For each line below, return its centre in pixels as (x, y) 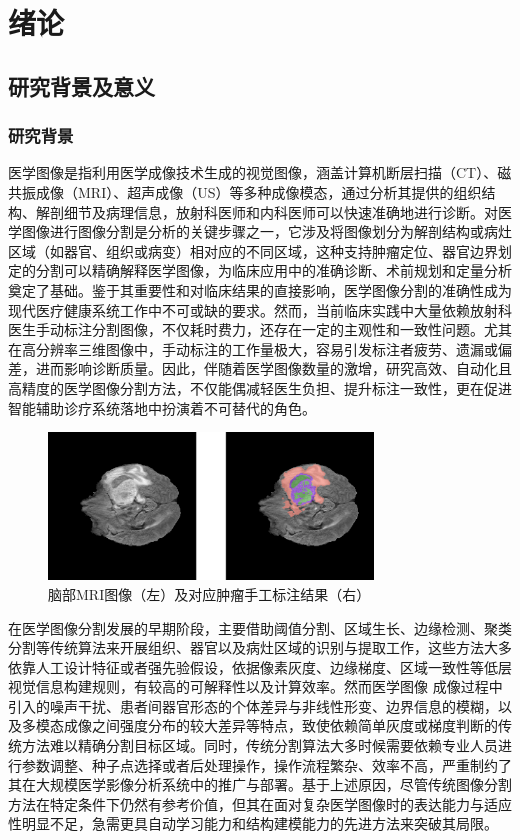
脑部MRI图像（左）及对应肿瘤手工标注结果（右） (209, 593)
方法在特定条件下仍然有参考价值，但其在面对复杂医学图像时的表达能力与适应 (260, 803)
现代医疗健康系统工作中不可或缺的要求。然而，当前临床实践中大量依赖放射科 (260, 309)
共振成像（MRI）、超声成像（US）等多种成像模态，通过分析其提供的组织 (245, 191)
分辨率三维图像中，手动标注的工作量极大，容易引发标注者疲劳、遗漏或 (266, 348)
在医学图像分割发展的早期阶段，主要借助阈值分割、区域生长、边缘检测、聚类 (260, 627)
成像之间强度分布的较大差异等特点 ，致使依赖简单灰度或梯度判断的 (280, 725)
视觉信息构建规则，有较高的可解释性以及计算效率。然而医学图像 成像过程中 (255, 686)
